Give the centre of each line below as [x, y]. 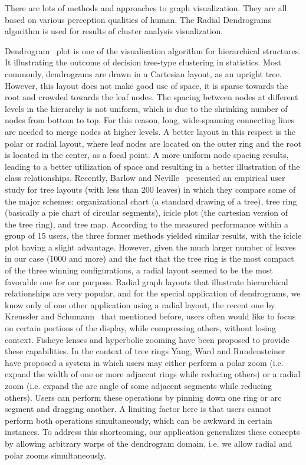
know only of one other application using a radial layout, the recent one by [140, 304]
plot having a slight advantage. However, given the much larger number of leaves [150, 247]
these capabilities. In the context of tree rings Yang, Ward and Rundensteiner [145, 351]
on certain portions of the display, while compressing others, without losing [140, 328]
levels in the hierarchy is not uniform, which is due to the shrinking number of [146, 108]
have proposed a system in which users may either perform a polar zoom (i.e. [144, 362]
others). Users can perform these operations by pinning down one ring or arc [143, 397]
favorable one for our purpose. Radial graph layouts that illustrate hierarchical [147, 281]
